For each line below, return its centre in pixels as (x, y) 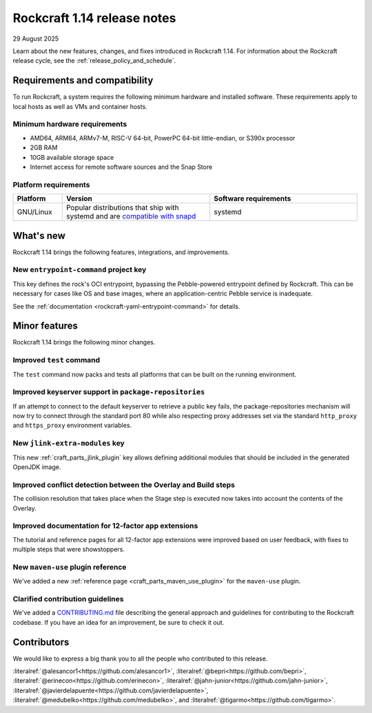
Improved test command (56, 360)
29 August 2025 (36, 39)
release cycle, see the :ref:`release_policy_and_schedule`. (94, 61)
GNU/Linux (35, 212)
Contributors (41, 642)
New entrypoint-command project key (80, 270)
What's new (39, 235)
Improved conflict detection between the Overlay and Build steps (124, 484)
